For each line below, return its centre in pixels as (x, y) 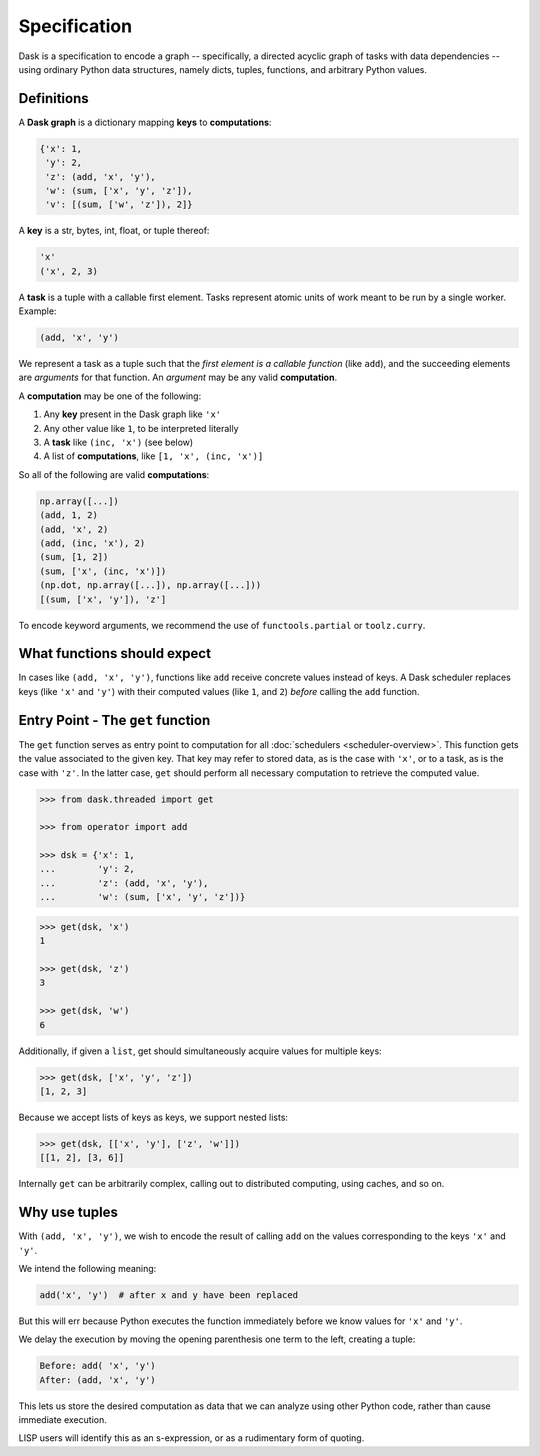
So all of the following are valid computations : (114, 474)
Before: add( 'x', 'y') (98, 1366)
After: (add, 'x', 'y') (98, 1379)
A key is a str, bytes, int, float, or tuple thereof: (114, 231)
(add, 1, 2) (69, 515)
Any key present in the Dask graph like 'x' (132, 414)
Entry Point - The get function (114, 720)
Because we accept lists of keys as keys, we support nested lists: (153, 1117)
